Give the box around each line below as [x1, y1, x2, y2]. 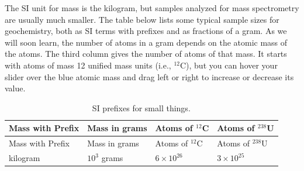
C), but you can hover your [179, 59, 278, 71]
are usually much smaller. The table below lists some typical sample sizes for [5, 13, 279, 25]
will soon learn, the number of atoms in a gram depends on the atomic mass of [5, 36, 288, 48]
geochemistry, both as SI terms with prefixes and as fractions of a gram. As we [5, 25, 287, 37]
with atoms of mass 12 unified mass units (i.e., [5, 59, 171, 71]
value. [5, 82, 26, 94]
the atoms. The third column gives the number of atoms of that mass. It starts [5, 47, 287, 60]
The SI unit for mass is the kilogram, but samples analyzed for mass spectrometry [5, 2, 299, 13]
